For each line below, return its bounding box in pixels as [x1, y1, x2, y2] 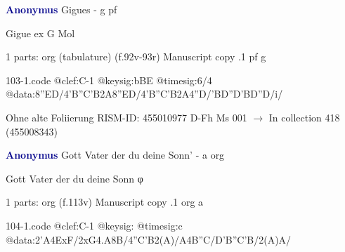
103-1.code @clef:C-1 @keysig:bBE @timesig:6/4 [6, 72, 212, 87]
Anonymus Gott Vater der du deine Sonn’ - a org [6, 147, 225, 162]
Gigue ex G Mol [6, 25, 75, 40]
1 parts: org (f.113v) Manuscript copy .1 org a [6, 194, 204, 209]
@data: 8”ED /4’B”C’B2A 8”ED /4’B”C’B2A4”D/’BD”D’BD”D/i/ [6, 86, 283, 101]
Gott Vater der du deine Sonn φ [6, 171, 143, 185]
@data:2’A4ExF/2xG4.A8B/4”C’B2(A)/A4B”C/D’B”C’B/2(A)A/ [6, 232, 292, 246]
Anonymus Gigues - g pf [6, 2, 117, 16]
